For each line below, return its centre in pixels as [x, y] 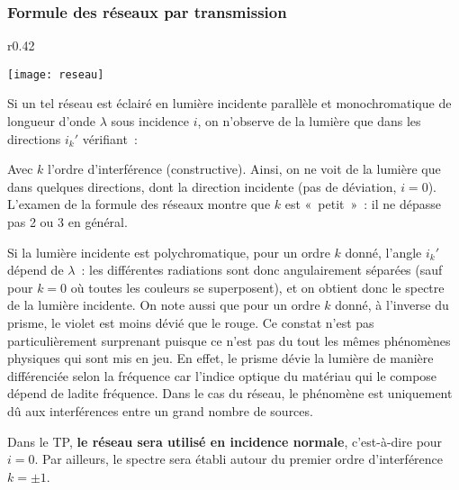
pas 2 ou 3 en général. [67, 222]
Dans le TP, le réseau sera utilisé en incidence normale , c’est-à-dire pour [225, 441]
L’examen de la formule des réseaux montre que [139, 204]
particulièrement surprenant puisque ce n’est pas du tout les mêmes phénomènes [229, 340]
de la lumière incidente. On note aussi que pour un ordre [164, 305]
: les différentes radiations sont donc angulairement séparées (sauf [262, 270]
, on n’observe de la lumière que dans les [309, 121]
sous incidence [150, 121]
